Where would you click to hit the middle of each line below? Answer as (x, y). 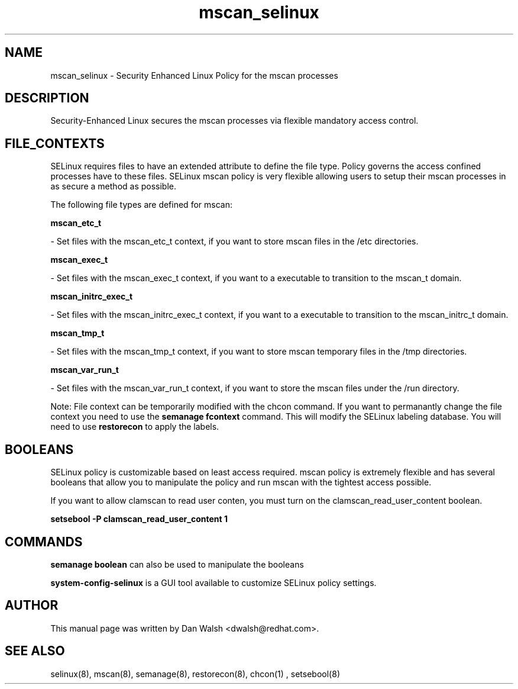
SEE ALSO (35, 651)
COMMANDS (44, 542)
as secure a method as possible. (114, 186)
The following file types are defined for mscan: (141, 205)
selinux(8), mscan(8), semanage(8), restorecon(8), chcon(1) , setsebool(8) (195, 674)
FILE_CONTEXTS (55, 143)
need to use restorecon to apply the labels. (135, 427)
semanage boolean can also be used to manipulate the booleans (177, 564)
